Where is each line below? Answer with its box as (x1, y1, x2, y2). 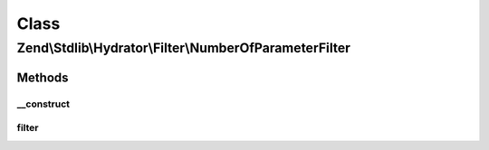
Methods (16, 70, 69, 85)
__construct (16, 98, 71, 110)
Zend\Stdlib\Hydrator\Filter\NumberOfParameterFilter (16, 40, 350, 56)
